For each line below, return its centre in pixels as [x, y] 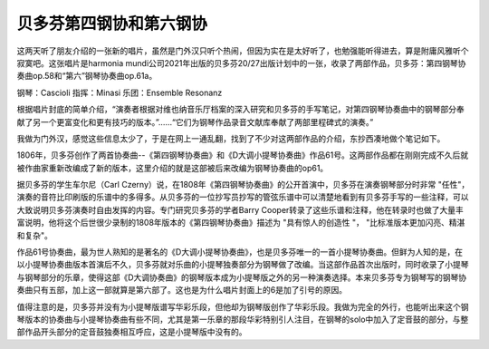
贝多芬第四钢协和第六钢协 [112, 24]
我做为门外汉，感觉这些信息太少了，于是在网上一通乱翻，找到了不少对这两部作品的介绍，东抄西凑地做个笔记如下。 [231, 138]
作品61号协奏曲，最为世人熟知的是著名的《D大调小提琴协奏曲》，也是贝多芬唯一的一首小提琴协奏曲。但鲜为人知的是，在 [240, 252]
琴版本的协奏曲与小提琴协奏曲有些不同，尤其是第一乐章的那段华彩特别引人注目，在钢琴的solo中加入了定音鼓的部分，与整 [243, 319]
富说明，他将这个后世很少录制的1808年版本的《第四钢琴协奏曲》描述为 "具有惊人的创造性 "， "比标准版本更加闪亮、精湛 [241, 223]
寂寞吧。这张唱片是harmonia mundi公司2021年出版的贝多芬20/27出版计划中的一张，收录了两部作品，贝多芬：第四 [230, 63]
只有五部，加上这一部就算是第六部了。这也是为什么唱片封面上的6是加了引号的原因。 [190, 290]
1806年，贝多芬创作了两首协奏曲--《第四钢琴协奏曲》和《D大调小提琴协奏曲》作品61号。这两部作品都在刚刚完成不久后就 [243, 155]
